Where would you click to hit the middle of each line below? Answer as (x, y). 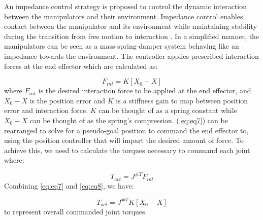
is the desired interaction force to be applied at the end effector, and (145, 90)
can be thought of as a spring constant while (168, 110)
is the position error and (68, 100)
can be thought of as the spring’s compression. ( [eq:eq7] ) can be (129, 120)
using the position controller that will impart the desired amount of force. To (124, 140)
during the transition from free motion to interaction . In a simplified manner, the (132, 36)
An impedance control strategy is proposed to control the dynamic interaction (125, 6)
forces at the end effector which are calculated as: (81, 66)
